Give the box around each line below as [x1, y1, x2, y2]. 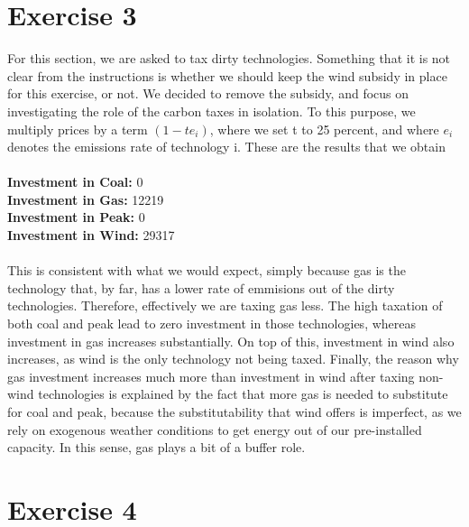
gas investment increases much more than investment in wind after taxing [7, 366, 415, 385]
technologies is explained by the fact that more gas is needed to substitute [38, 384, 448, 403]
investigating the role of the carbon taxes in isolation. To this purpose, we [7, 101, 416, 120]
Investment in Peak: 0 [7, 208, 145, 227]
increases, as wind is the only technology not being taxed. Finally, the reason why [7, 349, 459, 368]
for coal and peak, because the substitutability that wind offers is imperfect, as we [7, 402, 462, 421]
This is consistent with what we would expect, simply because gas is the [7, 261, 406, 280]
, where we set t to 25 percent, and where [209, 119, 439, 138]
